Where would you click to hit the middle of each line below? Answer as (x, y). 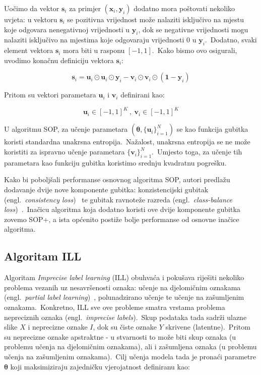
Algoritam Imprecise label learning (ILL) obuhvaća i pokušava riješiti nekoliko (124, 277)
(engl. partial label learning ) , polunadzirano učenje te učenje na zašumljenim (124, 297)
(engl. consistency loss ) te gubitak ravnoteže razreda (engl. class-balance (118, 199)
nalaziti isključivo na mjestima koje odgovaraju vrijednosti (94, 40)
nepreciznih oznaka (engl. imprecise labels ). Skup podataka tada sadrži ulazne (125, 317)
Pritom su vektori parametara (50, 95)
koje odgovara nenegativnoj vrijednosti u (67, 29)
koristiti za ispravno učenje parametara (64, 152)
